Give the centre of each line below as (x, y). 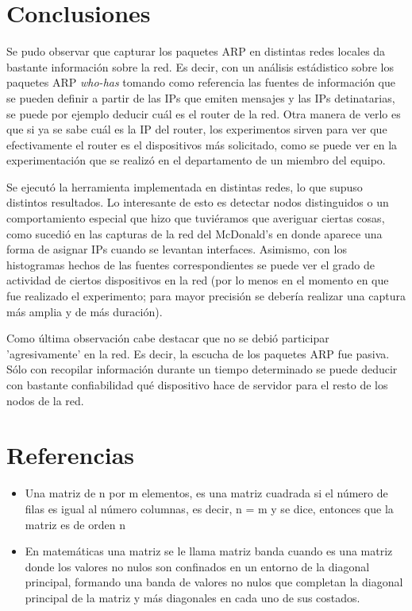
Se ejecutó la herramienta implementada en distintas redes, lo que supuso (185, 186)
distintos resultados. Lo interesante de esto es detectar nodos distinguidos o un (198, 202)
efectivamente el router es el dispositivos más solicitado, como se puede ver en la (202, 144)
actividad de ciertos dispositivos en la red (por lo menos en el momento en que (198, 280)
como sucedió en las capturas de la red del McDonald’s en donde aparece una (194, 233)
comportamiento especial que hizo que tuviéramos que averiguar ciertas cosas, (196, 218)
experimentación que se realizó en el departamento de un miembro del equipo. (196, 160)
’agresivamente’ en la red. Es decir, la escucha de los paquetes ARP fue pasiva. (198, 353)
